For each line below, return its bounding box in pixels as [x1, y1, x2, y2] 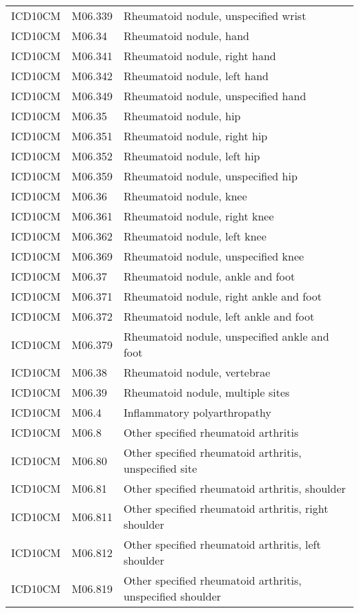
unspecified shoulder [123, 588, 222, 604]
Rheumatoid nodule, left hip [123, 148, 260, 164]
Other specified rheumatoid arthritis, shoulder [123, 480, 346, 496]
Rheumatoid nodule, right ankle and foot [123, 288, 322, 304]
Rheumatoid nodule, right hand [123, 48, 276, 64]
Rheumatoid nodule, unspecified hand [123, 88, 307, 104]
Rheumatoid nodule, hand [123, 28, 249, 44]
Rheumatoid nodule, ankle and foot [123, 268, 295, 284]
